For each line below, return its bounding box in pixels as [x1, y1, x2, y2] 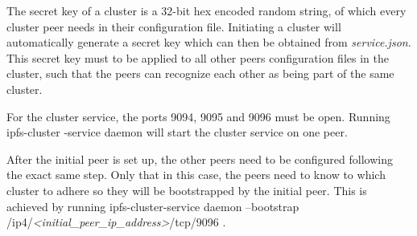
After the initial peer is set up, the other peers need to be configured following [6, 150, 393, 167]
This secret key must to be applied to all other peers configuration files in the [6, 49, 389, 66]
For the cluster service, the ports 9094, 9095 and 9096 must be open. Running [6, 108, 390, 124]
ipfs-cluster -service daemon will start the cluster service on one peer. [6, 124, 348, 140]
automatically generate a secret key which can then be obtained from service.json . [6, 34, 411, 51]
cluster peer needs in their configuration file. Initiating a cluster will [6, 18, 341, 35]
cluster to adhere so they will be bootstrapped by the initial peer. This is [6, 181, 367, 198]
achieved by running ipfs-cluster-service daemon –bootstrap [6, 197, 299, 214]
